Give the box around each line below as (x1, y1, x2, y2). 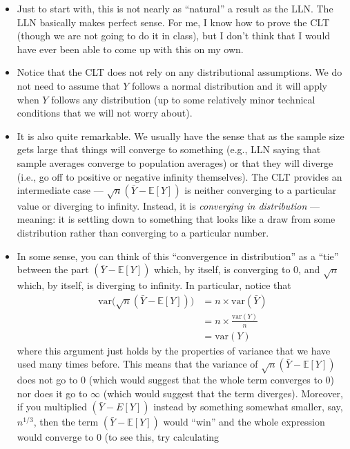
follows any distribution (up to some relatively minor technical (51, 92, 315, 106)
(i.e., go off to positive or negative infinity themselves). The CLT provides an (17, 169, 342, 183)
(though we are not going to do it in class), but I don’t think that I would (17, 28, 331, 43)
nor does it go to (17, 386, 88, 400)
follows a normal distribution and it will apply (131, 78, 327, 92)
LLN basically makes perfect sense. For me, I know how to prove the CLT (17, 14, 330, 29)
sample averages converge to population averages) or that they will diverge (17, 155, 333, 170)
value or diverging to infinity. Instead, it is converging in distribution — (17, 198, 320, 212)
